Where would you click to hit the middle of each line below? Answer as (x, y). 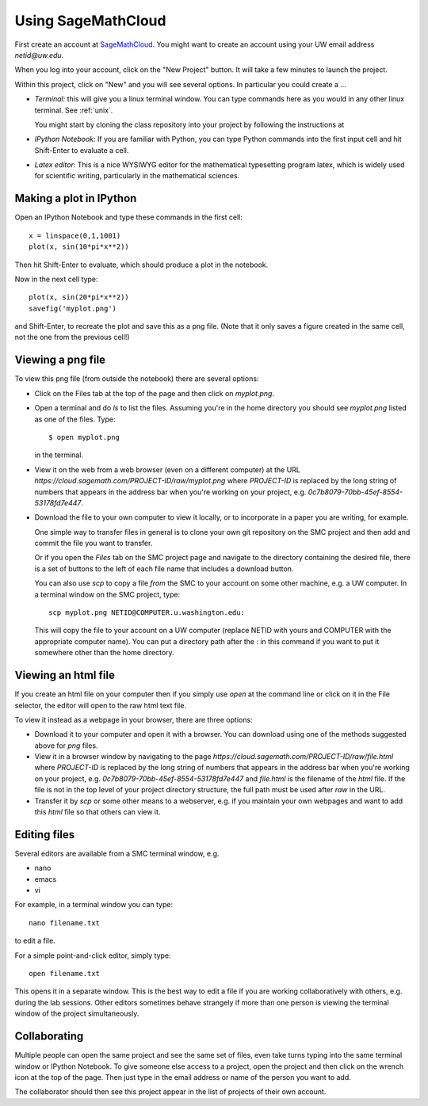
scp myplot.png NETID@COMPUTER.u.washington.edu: (147, 613)
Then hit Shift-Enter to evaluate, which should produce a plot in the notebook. (141, 265)
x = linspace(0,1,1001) (75, 235)
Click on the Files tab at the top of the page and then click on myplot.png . (155, 393)
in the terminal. (59, 455)
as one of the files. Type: (75, 419)
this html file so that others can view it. (97, 812)
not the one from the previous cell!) (72, 338)
